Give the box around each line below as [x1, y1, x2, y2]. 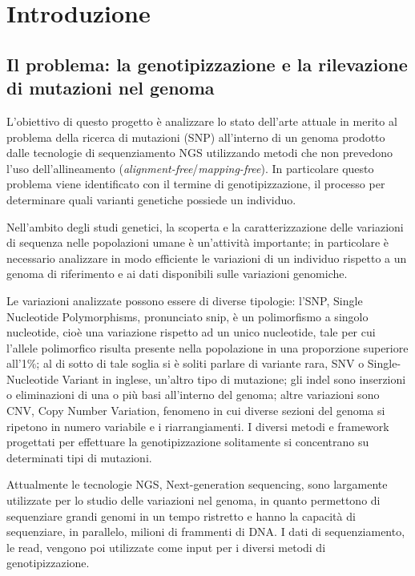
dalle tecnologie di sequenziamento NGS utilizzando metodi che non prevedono [6, 144, 393, 161]
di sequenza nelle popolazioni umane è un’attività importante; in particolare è [6, 234, 389, 251]
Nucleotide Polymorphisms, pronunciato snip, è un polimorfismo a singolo [6, 308, 369, 324]
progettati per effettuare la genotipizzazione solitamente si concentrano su [6, 433, 369, 450]
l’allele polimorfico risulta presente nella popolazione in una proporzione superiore [6, 339, 409, 356]
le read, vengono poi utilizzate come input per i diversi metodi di [6, 538, 326, 555]
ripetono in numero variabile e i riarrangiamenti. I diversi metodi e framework [6, 417, 389, 434]
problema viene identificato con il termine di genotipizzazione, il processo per [6, 175, 385, 192]
